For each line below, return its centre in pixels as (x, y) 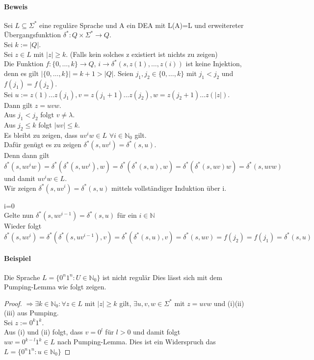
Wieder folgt (23, 226)
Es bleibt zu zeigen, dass (41, 135)
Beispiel (17, 258)
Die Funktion (24, 64)
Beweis (16, 6)
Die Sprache (22, 277)
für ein (127, 215)
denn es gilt (21, 73)
